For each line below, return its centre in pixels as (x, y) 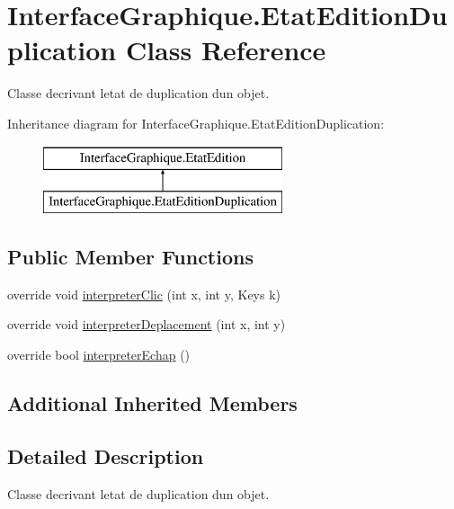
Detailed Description (106, 455)
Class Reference (226, 50)
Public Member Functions (130, 257)
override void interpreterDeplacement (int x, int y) (147, 324)
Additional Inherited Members (152, 403)
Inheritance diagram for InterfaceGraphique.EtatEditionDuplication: (196, 123)
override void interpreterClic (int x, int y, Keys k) (144, 294)
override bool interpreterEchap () (99, 355)
